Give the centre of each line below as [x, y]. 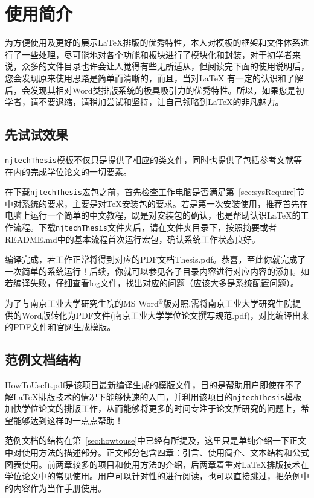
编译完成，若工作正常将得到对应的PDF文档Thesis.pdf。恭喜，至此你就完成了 [155, 259]
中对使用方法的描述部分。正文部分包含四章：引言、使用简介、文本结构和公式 [157, 452]
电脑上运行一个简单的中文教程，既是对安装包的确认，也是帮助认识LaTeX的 [153, 215]
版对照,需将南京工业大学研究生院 [228, 303]
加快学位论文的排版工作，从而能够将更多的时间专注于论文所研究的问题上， [153, 408]
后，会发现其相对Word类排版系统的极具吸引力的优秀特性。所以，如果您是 [150, 90]
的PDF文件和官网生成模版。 [60, 327]
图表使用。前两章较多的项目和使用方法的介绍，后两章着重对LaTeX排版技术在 [157, 464]
